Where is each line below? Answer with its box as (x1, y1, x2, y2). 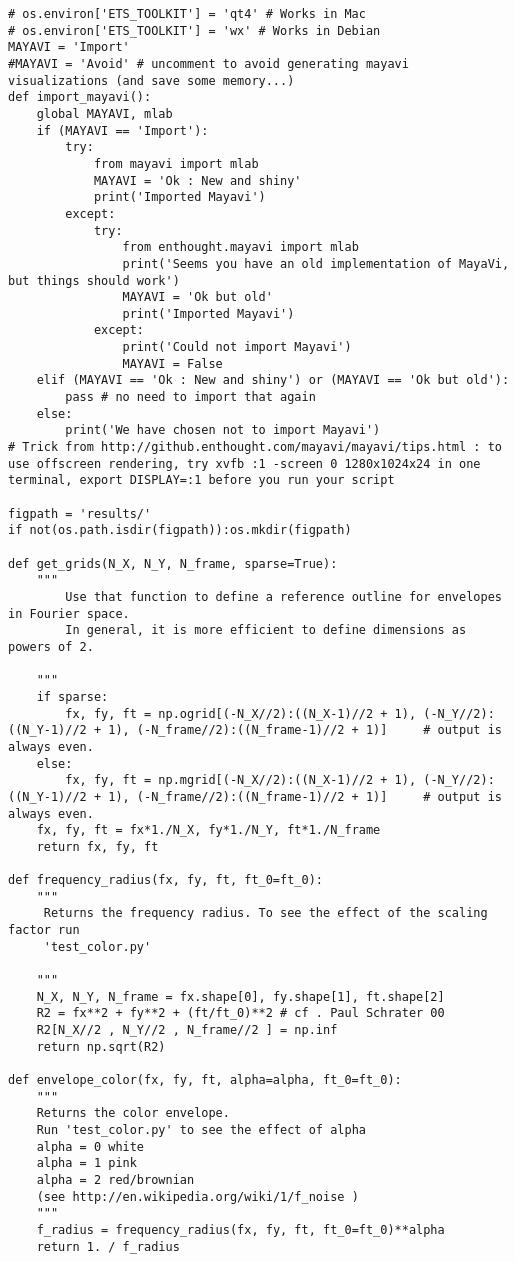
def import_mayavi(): (8, 90, 152, 105)
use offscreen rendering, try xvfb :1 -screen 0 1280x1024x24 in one (8, 456, 481, 471)
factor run (8, 923, 80, 938)
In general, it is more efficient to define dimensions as (65, 623, 467, 638)
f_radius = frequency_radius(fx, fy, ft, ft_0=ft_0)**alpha (36, 1222, 445, 1237)
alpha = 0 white (36, 1139, 145, 1154)
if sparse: (36, 689, 109, 704)
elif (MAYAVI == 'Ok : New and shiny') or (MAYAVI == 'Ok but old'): (36, 373, 510, 388)
